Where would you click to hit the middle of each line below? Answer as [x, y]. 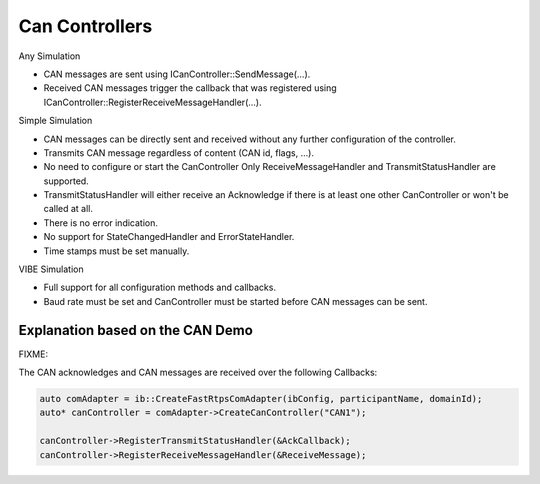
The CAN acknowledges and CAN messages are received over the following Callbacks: [198, 372]
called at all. [68, 209]
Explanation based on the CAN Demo [136, 330]
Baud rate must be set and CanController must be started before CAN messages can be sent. [235, 301]
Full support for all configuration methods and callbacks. [160, 287]
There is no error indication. [101, 222]
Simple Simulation [55, 121]
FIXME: [33, 354]
